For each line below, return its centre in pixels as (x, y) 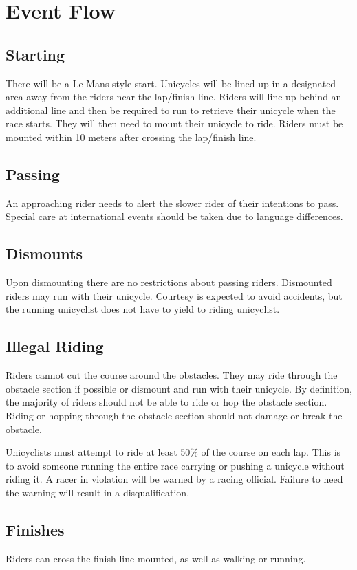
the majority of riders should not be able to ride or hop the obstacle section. (166, 402)
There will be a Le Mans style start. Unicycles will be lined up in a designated (171, 83)
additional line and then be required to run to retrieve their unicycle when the (171, 110)
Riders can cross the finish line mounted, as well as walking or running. (156, 558)
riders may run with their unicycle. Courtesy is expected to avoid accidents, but (174, 295)
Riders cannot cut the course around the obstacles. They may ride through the (172, 375)
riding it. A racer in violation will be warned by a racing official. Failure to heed (174, 479)
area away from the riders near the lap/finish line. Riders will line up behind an (174, 97)
